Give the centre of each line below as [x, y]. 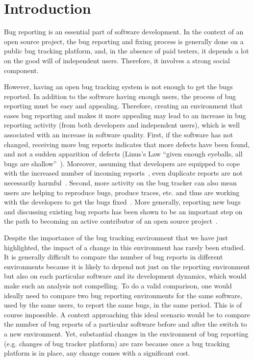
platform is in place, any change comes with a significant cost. [97, 353]
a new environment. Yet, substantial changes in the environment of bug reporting [126, 333]
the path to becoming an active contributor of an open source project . [111, 221]
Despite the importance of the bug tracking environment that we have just [116, 237]
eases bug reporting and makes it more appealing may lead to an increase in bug [125, 115]
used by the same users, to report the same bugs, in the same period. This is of [123, 305]
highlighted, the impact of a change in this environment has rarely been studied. [125, 247]
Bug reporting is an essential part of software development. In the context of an [124, 32]
